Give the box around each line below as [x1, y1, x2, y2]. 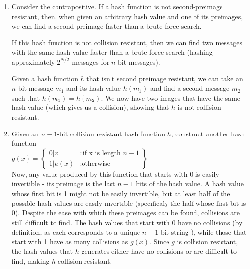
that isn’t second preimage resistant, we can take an [86, 73, 243, 83]
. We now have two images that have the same [101, 92, 241, 102]
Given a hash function [11, 73, 78, 83]
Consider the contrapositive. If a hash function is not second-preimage [11, 1, 223, 11]
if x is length [83, 150, 121, 157]
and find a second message [150, 83, 230, 93]
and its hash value [66, 83, 121, 93]
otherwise [82, 160, 111, 168]
